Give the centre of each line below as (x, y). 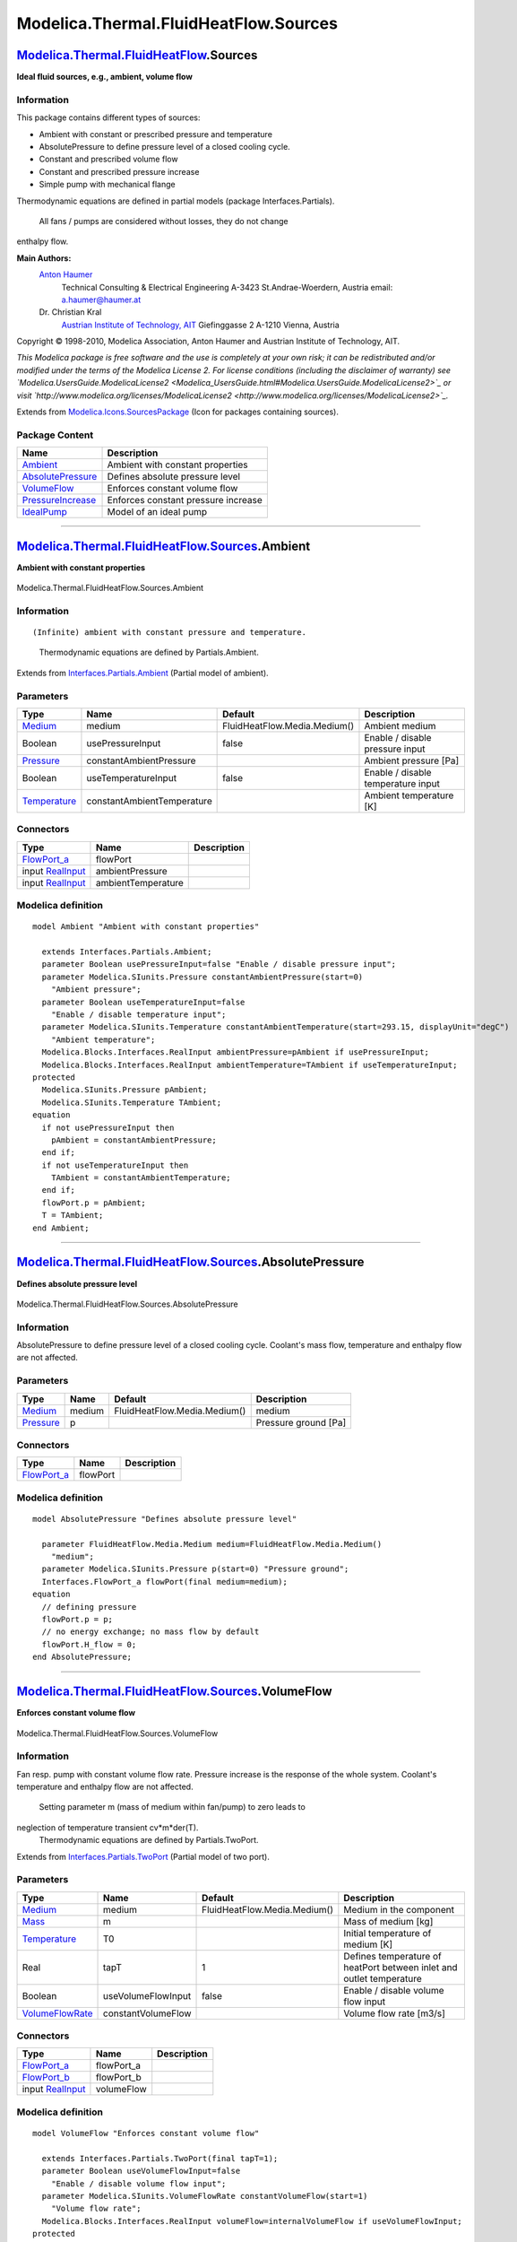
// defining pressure (89, 1607)
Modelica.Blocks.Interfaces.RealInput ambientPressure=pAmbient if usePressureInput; (236, 1052)
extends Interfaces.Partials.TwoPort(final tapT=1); (160, 2158)
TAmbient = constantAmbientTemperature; (141, 1178)
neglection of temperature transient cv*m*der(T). (108, 1827)
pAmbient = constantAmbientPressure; (134, 1140)
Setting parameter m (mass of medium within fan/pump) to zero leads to (172, 1807)
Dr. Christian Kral (70, 312)
